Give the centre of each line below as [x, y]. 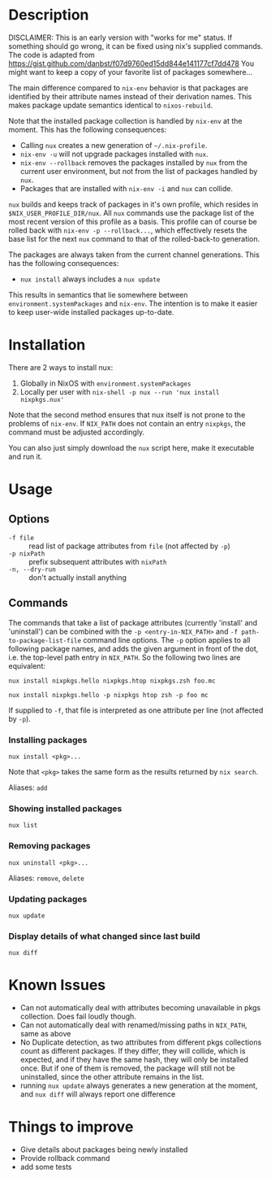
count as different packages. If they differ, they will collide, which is [133, 1051]
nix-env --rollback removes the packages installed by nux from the [133, 162]
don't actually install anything [78, 577]
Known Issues [57, 985]
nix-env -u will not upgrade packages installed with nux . [114, 154]
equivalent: [27, 665]
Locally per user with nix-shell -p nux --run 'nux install [120, 391]
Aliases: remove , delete [47, 878]
